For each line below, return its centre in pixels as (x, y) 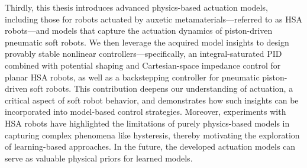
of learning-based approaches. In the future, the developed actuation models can (150, 146)
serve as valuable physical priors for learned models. (99, 158)
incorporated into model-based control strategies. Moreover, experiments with (146, 112)
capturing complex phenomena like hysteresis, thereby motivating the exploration (152, 135)
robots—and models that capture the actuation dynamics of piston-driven (139, 30)
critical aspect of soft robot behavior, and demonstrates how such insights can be (152, 100)
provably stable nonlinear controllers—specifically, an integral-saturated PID (143, 54)
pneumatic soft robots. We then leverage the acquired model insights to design (147, 42)
